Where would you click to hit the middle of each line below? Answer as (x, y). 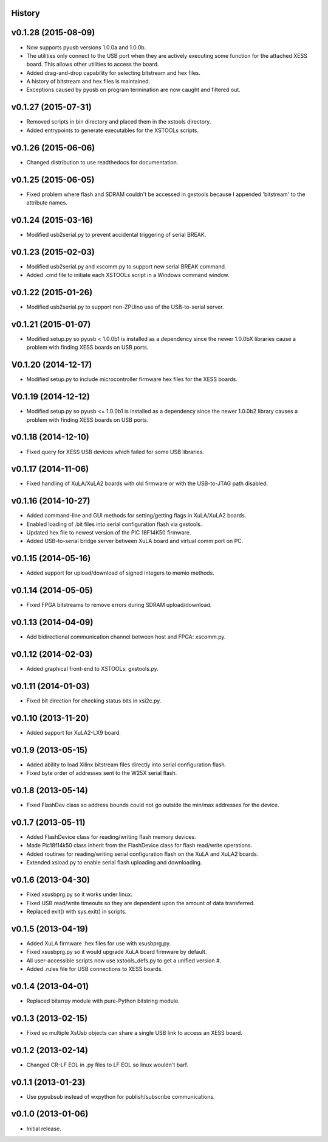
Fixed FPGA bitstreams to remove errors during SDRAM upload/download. (119, 605)
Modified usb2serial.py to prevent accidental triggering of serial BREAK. (116, 234)
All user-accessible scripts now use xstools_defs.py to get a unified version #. (124, 960)
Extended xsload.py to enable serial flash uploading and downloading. (114, 863)
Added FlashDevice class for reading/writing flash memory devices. (111, 837)
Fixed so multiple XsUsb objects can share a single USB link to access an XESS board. (135, 1032)
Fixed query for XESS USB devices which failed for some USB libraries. (115, 452)
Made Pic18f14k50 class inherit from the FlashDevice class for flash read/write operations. (139, 846)
